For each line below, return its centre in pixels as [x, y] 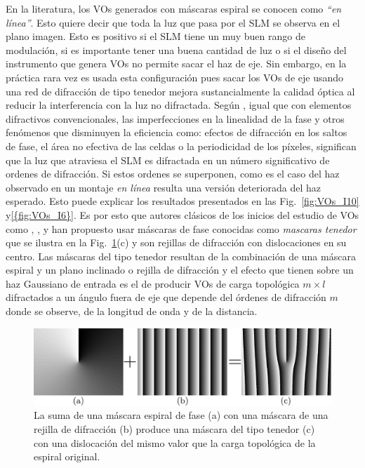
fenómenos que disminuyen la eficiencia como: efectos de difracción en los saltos [177, 132]
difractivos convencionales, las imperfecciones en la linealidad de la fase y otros [175, 118]
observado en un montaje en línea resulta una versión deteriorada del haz [163, 187]
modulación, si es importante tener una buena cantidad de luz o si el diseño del [176, 49]
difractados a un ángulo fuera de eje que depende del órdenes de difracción [166, 297]
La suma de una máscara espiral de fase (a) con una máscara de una [181, 415]
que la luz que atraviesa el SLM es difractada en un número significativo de [168, 160]
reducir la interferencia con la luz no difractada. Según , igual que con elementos [179, 105]
